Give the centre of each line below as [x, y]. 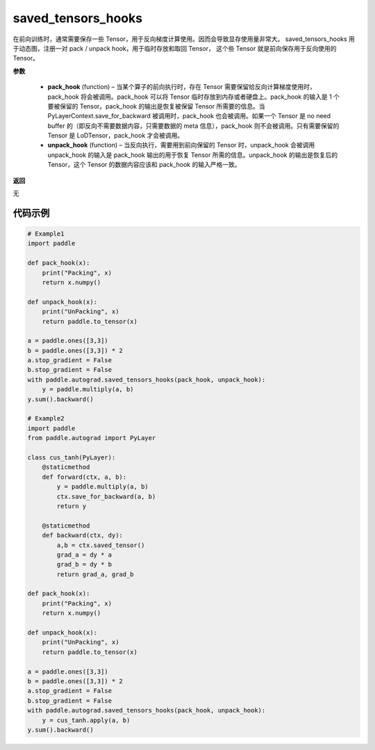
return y [72, 506]
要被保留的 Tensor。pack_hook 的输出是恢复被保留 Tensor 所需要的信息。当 [156, 106]
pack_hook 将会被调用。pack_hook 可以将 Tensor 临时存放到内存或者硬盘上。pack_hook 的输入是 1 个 [194, 97]
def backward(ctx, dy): [82, 536]
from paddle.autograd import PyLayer [92, 438]
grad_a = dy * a [84, 555]
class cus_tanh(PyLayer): [72, 458]
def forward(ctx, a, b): [84, 477]
